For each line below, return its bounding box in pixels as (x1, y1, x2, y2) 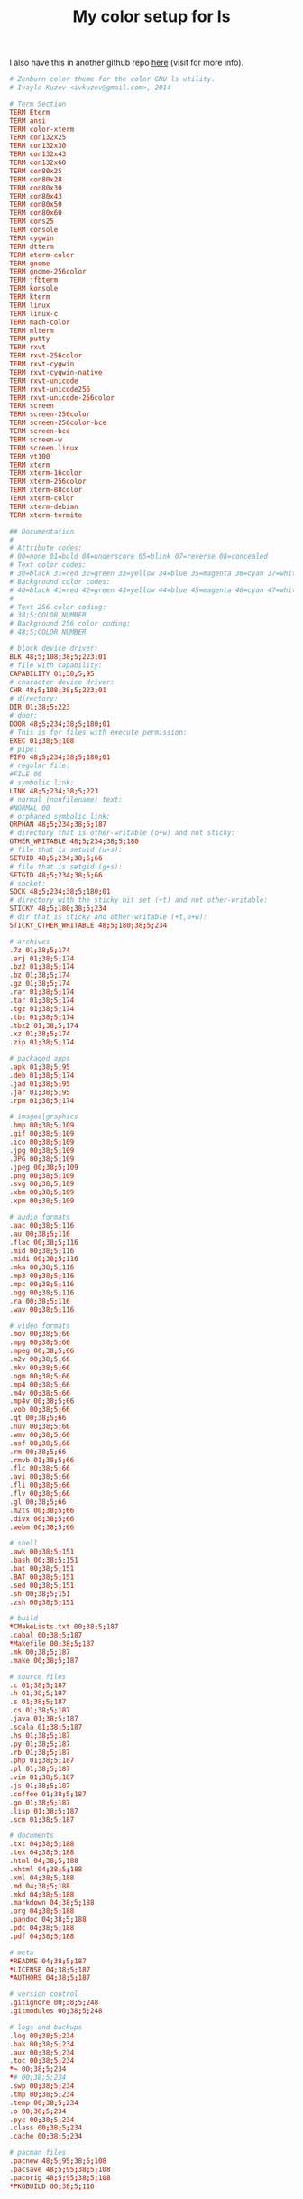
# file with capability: (9, 661, 103, 670)
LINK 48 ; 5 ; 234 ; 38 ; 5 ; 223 (9, 786, 99, 795)
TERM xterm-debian (9, 502, 78, 511)
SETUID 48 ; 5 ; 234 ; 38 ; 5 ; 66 (9, 853, 103, 863)
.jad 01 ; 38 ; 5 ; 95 (9, 1079, 70, 1089)
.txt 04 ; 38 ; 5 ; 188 (9, 1840, 75, 1849)
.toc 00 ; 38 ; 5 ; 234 (9, 2056, 75, 2065)
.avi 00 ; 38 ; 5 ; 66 (9, 1472, 70, 1481)
